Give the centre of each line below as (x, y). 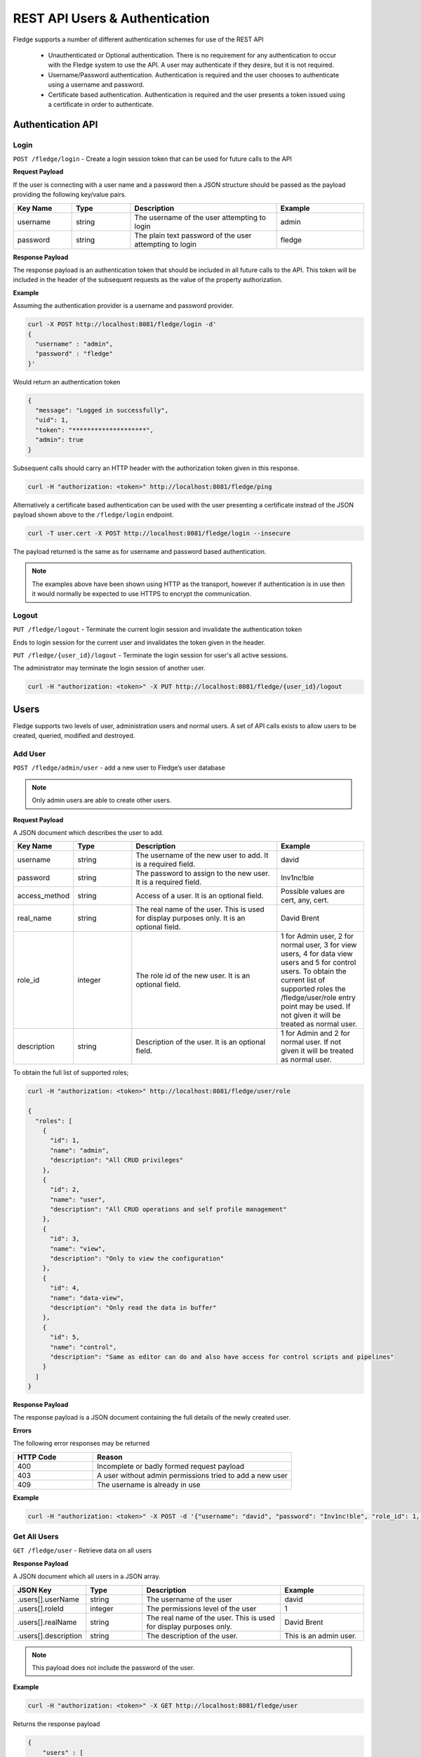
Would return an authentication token (67, 382)
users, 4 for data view (317, 954)
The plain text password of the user (193, 235)
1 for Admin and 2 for (315, 1033)
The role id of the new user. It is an (193, 975)
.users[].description (50, 1635)
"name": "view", (78, 1249)
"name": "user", (78, 1199)
